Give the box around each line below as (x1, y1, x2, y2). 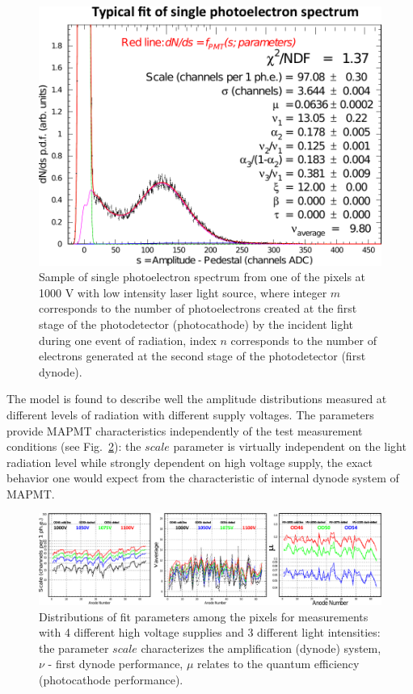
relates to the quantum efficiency (197, 655, 360, 672)
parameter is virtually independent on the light (173, 438, 407, 455)
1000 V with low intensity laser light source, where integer (39, 284, 327, 301)
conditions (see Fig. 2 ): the (6, 438, 141, 455)
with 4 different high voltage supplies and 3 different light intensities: (39, 624, 381, 641)
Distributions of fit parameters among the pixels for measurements (39, 608, 369, 625)
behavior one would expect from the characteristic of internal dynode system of (6, 469, 399, 486)
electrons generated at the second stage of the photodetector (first (39, 347, 366, 364)
